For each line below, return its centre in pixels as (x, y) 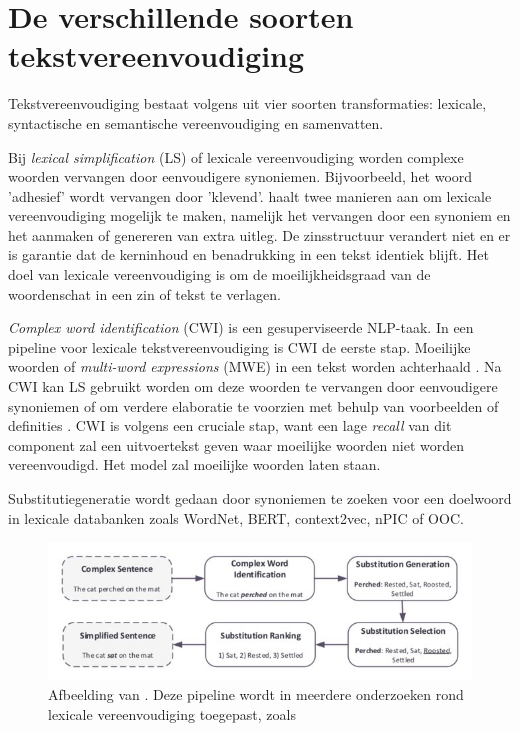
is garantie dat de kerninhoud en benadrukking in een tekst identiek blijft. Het (248, 254)
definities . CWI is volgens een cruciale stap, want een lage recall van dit (230, 425)
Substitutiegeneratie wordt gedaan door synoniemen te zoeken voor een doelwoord (260, 498)
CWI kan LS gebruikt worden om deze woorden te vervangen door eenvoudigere (253, 386)
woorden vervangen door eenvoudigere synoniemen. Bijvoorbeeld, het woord (240, 176)
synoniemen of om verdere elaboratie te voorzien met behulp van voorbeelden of (253, 405)
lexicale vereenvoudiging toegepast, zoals (172, 713)
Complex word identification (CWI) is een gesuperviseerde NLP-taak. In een (241, 327)
